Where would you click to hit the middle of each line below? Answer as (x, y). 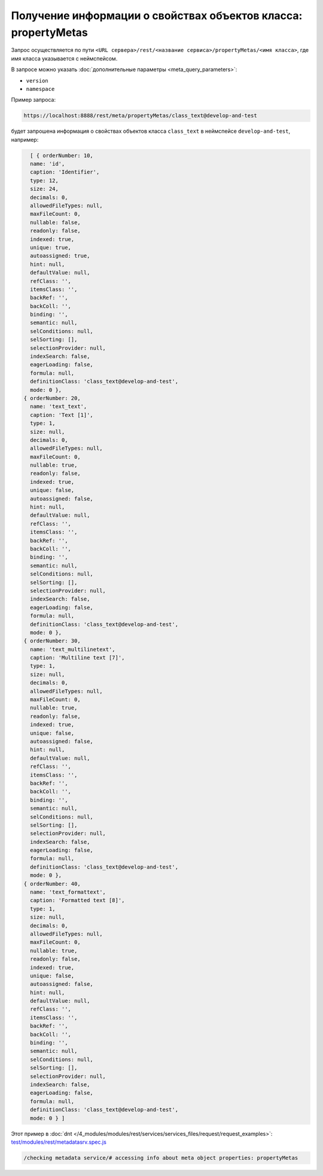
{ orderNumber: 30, (52, 641)
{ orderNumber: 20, (52, 398)
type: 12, (45, 180)
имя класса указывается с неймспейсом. (64, 58)
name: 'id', (48, 164)
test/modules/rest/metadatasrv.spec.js (59, 1142)
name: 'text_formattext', (68, 892)
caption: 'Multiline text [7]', (77, 658)
